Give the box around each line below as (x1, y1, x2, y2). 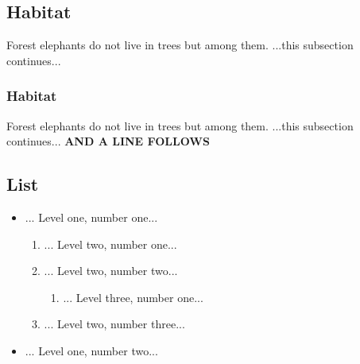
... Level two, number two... (44, 262, 178, 279)
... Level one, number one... (25, 209, 158, 225)
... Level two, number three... (44, 316, 185, 332)
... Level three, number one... (63, 288, 203, 305)
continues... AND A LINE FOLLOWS (6, 133, 210, 149)
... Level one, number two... (25, 342, 158, 358)
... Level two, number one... (44, 235, 177, 252)
